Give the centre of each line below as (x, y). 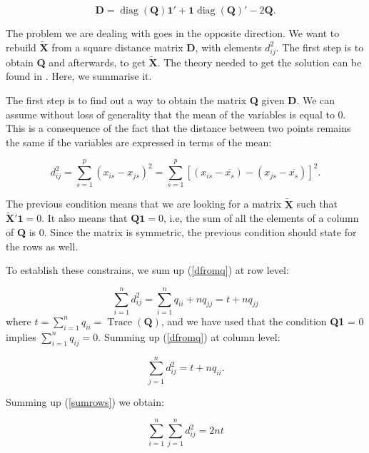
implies (21, 336)
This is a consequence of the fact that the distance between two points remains (178, 128)
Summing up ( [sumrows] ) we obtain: (85, 401)
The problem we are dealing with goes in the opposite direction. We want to (173, 33)
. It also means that (85, 218)
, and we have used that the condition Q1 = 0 (262, 321)
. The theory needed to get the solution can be (259, 62)
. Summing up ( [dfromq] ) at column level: (189, 336)
